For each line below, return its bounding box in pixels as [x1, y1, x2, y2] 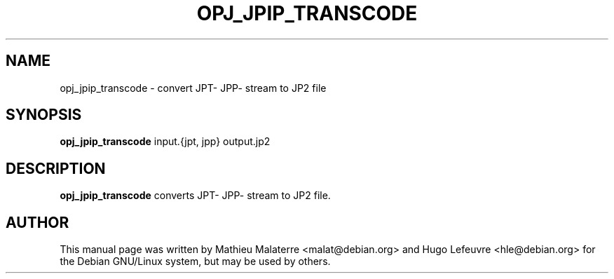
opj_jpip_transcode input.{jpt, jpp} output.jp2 [60, 135, 271, 148]
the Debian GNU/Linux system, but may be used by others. [60, 255, 331, 268]
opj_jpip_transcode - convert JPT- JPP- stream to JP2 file [60, 81, 327, 94]
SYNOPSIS [6, 106, 82, 124]
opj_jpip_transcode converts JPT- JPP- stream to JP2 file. [60, 189, 331, 202]
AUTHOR [6, 213, 69, 231]
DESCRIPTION [6, 159, 106, 177]
